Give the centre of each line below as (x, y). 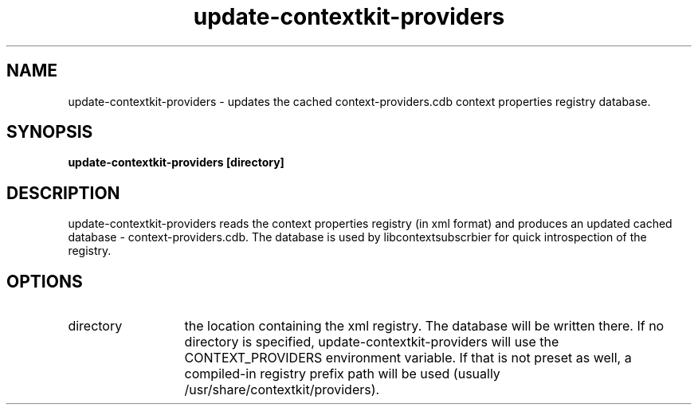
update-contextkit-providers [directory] (176, 162)
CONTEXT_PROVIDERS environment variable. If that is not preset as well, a (408, 358)
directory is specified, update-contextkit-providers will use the (372, 342)
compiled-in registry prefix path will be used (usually (342, 374)
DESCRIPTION (63, 193)
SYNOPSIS (50, 132)
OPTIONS (45, 281)
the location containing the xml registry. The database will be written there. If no (424, 326)
